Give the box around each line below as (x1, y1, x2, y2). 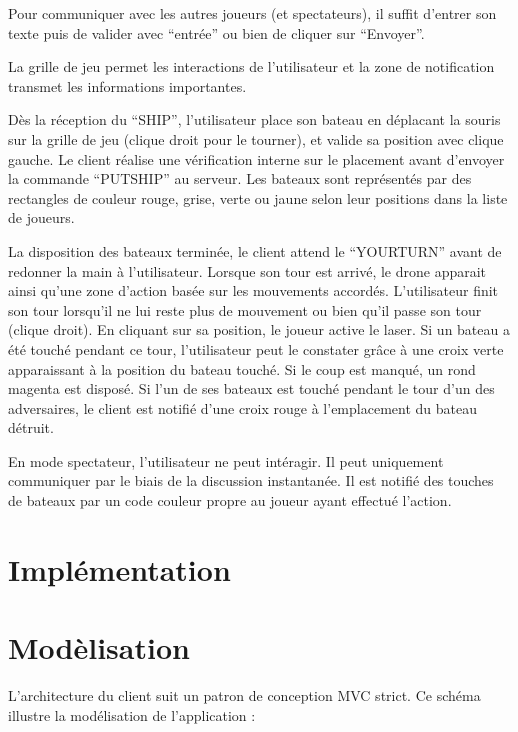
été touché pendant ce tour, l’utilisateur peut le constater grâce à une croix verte (8, 338, 504, 359)
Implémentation (8, 548, 231, 589)
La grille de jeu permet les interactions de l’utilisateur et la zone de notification (8, 56, 495, 77)
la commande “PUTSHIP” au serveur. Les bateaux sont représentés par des (8, 168, 472, 189)
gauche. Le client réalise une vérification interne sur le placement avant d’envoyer (8, 148, 505, 169)
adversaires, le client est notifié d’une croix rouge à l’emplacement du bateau (8, 397, 477, 418)
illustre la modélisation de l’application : (8, 704, 256, 725)
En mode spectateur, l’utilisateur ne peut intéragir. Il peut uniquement (8, 450, 444, 471)
